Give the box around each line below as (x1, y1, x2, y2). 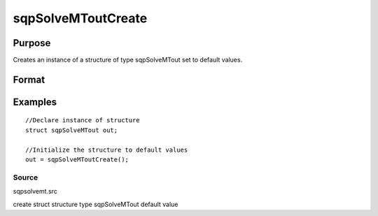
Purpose (13, 37, 51, 49)
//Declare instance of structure (25, 116, 140, 124)
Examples (13, 96, 57, 108)
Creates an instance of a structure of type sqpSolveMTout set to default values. (13, 56, 243, 64)
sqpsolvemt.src (13, 187, 57, 196)
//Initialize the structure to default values (25, 145, 188, 154)
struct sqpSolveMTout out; (25, 126, 118, 134)
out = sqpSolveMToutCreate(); (25, 156, 129, 164)
